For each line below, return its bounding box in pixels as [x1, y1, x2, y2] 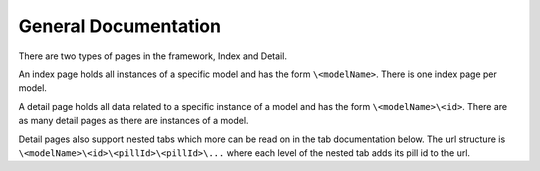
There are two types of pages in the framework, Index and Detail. [18, 50, 287, 62]
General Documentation [18, 15, 222, 37]
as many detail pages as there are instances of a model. [18, 115, 249, 127]
